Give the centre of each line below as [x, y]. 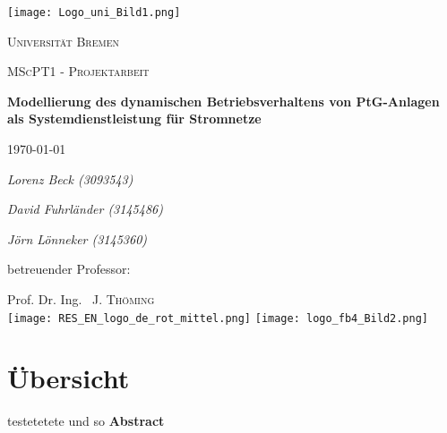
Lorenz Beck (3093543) [70, 178]
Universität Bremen [63, 41]
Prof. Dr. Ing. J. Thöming [81, 299]
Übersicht [69, 378]
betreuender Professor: [69, 269]
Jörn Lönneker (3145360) [77, 238]
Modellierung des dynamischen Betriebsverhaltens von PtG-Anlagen [223, 101]
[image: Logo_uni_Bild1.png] [94, 13]
